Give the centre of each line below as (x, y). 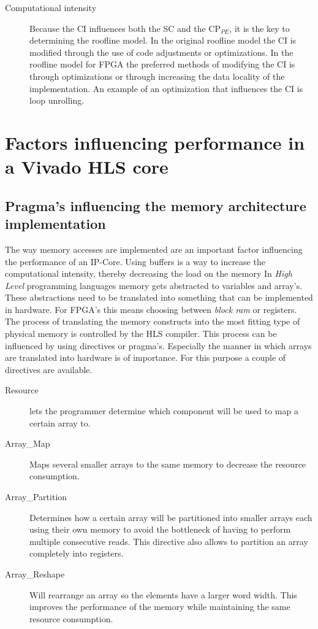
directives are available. (49, 369)
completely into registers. (77, 553)
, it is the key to (259, 28)
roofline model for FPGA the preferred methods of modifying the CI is (162, 64)
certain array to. (60, 423)
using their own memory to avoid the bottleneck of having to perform (160, 529)
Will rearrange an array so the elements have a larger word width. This (163, 594)
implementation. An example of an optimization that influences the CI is (166, 88)
